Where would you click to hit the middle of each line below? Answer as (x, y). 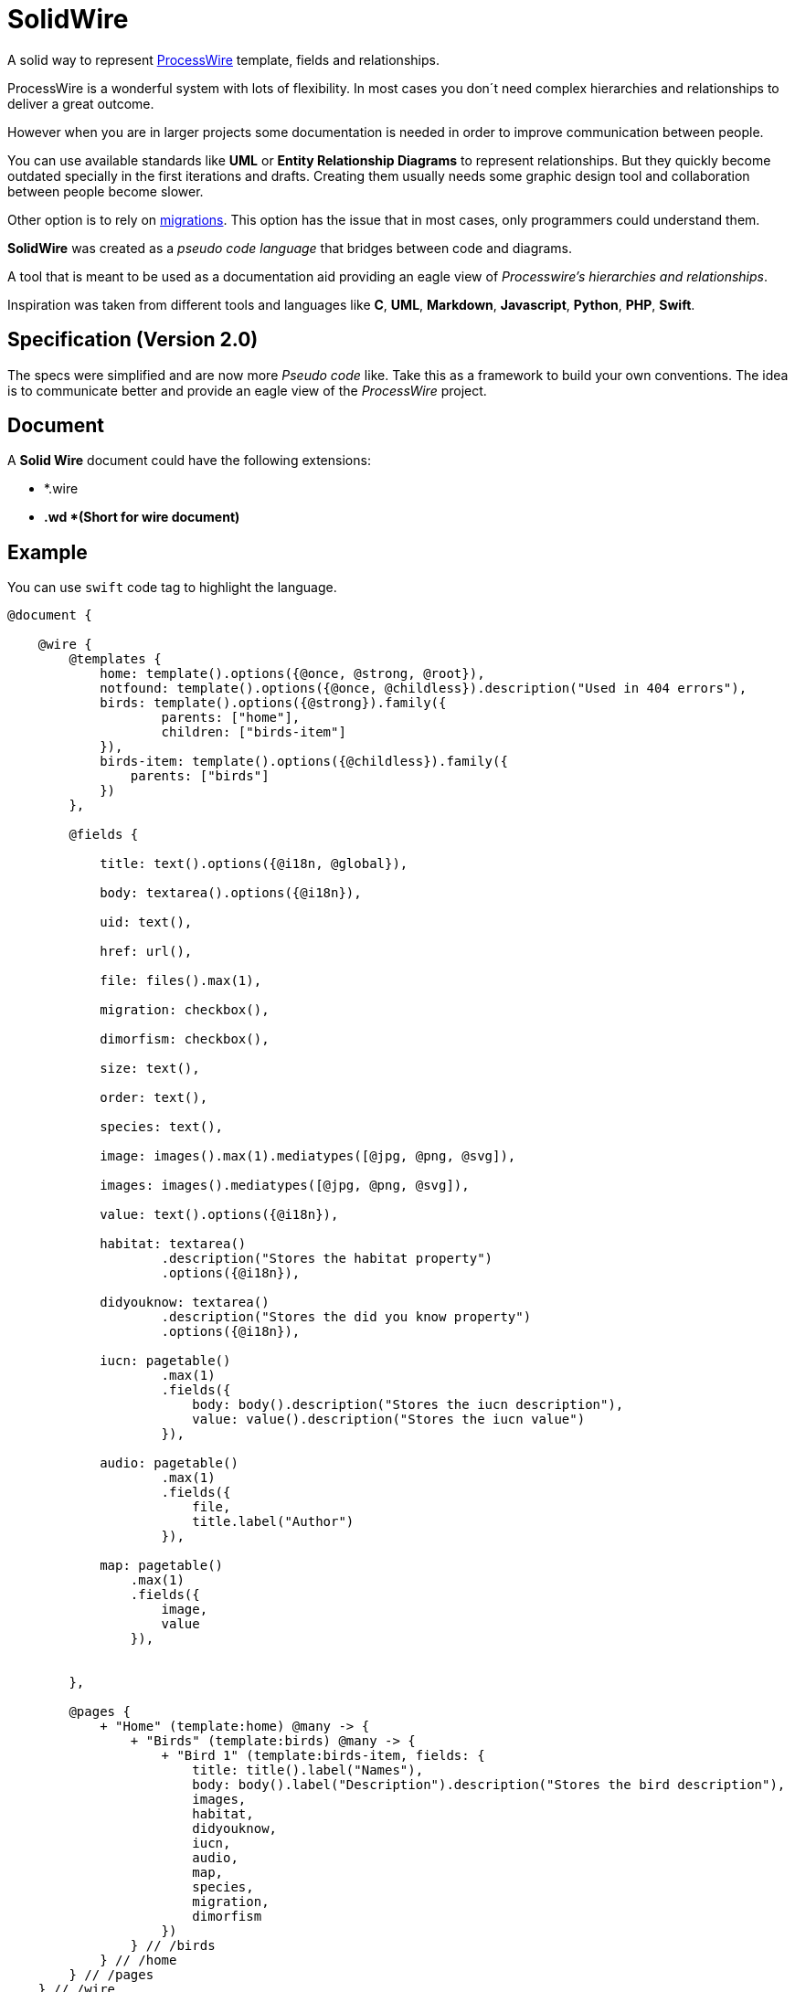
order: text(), (154, 1098)
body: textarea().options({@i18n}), (231, 893)
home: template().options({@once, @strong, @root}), (292, 674)
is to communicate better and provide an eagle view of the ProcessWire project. (247, 390)
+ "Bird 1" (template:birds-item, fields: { (323, 1756)
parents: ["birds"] (200, 776)
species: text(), (162, 1127)
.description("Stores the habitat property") (327, 1259)
